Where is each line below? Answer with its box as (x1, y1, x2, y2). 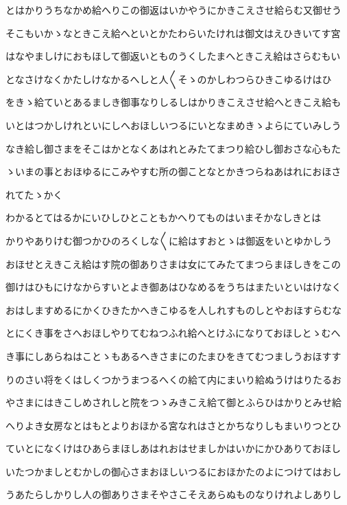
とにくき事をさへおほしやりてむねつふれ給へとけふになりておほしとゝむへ (5, 326, 341, 340)
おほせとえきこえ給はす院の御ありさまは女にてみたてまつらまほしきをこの (5, 256, 341, 271)
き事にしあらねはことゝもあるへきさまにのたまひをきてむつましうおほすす (5, 348, 342, 363)
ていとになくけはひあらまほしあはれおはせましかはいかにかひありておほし (5, 441, 342, 456)
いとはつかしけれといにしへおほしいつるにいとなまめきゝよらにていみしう (5, 117, 342, 132)
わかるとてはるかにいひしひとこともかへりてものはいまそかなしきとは (5, 210, 322, 225)
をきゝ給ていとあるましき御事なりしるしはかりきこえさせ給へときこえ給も (5, 95, 342, 109)
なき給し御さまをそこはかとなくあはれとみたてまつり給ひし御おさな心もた (5, 141, 341, 155)
